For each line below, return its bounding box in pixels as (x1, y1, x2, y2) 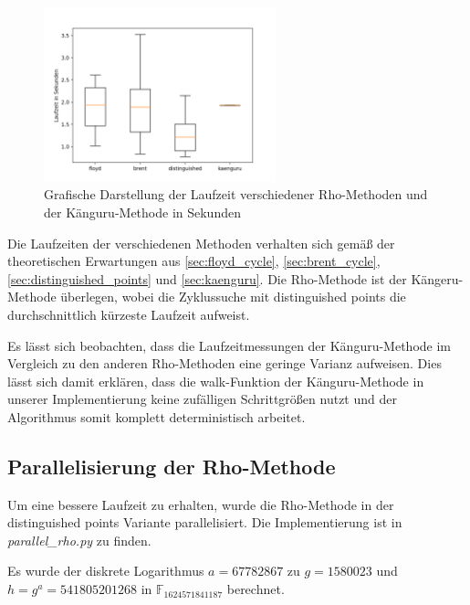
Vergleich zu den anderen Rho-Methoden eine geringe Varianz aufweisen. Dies (7, 354, 442, 373)
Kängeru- (411, 269, 464, 288)
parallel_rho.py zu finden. (7, 530, 151, 549)
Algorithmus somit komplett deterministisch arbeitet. (7, 407, 306, 426)
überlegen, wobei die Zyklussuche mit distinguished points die (60, 287, 406, 306)
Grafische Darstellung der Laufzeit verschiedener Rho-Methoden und (44, 185, 428, 204)
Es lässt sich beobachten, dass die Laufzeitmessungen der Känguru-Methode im (7, 335, 452, 355)
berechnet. (226, 579, 285, 599)
